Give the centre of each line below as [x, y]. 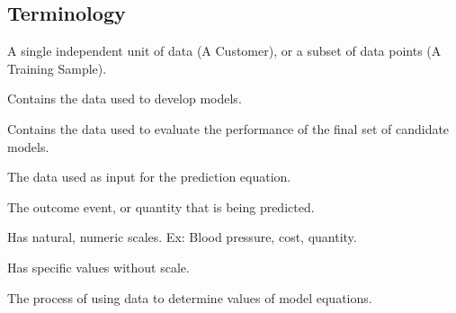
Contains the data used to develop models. [125, 98]
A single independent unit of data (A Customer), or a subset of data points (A [224, 51]
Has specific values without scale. [98, 267]
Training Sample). [57, 68]
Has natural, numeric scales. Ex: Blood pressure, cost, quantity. [182, 237]
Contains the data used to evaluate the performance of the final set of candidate [228, 128]
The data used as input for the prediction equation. [149, 177]
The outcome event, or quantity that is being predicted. [161, 206]
